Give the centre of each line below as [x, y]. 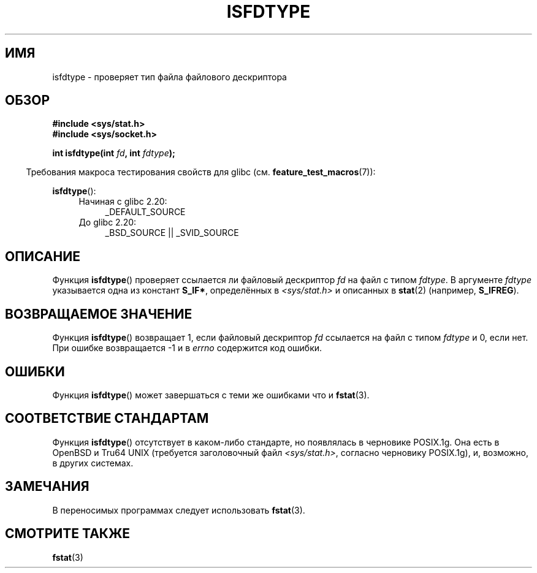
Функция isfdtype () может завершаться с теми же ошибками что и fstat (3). [211, 395]
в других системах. [93, 463]
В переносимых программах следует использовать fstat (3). [179, 510]
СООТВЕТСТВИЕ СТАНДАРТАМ [107, 419]
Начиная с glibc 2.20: [123, 202]
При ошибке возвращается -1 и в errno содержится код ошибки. [187, 348]
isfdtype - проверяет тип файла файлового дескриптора [169, 77]
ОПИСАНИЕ [43, 256]
